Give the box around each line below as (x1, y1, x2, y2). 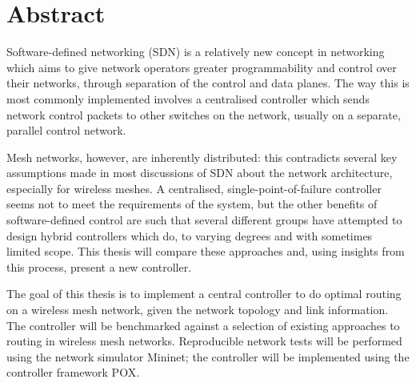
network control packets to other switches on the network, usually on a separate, (6, 106, 401, 123)
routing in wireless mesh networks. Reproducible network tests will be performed (6, 333, 402, 349)
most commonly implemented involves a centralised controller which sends (6, 90, 370, 107)
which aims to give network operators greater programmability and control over (6, 58, 397, 75)
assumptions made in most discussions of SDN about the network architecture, (6, 164, 393, 181)
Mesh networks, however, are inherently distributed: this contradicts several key (6, 148, 398, 165)
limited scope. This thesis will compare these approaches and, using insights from (6, 243, 405, 260)
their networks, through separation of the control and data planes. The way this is (6, 75, 410, 91)
